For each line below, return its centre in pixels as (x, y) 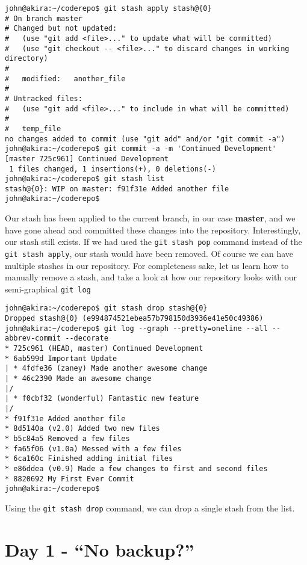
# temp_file (33, 128)
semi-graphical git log (48, 289)
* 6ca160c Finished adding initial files (89, 459)
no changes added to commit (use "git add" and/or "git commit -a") (145, 139)
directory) (26, 59)
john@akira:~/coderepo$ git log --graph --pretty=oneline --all (136, 328)
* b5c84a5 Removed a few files (67, 439)
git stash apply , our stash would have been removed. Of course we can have (149, 253)
